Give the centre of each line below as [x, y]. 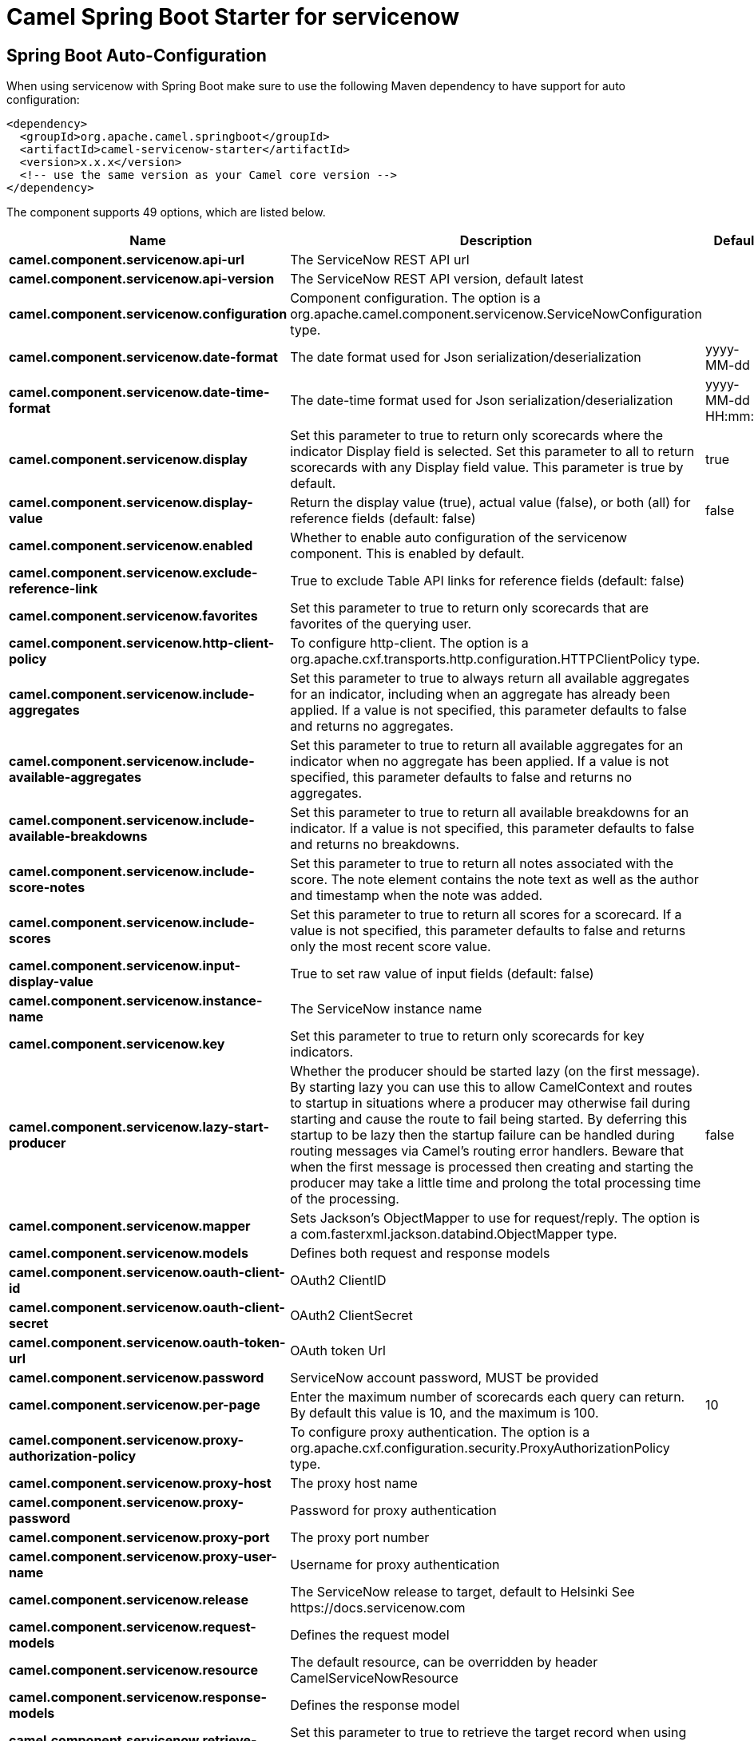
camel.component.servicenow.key [117, 1044]
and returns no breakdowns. [375, 845]
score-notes [47, 888]
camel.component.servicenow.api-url [127, 260]
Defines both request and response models [420, 1253]
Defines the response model [375, 1705]
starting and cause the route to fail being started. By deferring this [489, 1119]
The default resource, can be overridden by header [444, 1662]
